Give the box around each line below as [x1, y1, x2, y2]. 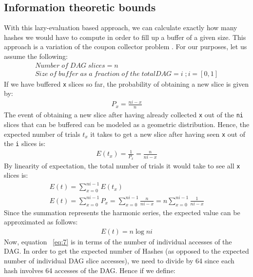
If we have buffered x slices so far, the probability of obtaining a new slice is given [4, 78, 249, 89]
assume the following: [4, 51, 68, 61]
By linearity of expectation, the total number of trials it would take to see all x [4, 160, 240, 170]
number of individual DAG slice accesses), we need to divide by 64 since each [4, 255, 234, 265]
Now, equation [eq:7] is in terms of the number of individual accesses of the [4, 236, 232, 246]
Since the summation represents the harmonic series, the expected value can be [4, 207, 240, 217]
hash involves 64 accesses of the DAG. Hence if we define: [4, 265, 175, 275]
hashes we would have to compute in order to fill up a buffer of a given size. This [4, 32, 246, 42]
